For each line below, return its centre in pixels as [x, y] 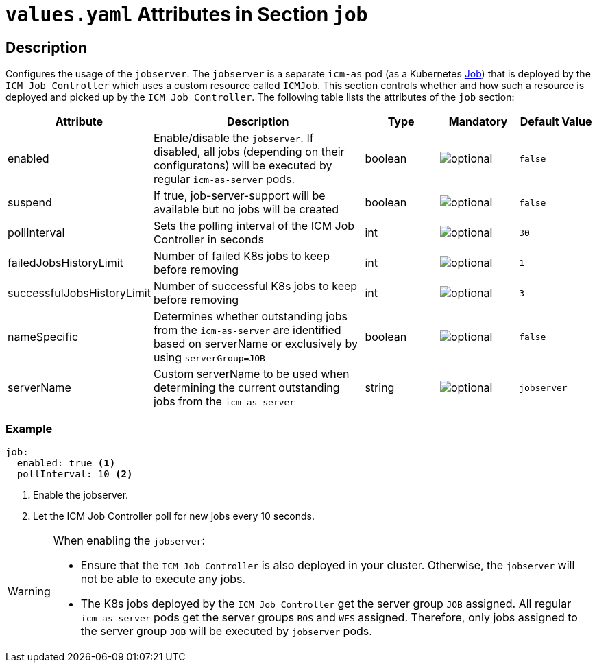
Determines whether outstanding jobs [250, 317]
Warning [29, 591]
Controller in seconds [208, 240]
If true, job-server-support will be [239, 196]
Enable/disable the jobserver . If [233, 138]
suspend [30, 203]
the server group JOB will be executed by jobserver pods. [226, 631]
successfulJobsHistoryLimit [79, 293]
